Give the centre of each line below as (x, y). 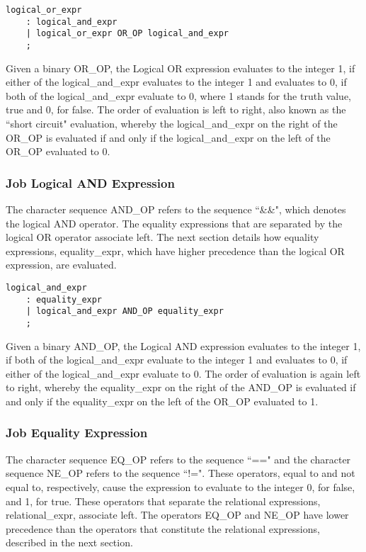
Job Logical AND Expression (90, 182)
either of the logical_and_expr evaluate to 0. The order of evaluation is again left (183, 373)
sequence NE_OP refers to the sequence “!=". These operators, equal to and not (181, 473)
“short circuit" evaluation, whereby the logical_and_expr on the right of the (172, 123)
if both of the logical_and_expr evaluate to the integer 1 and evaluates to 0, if (177, 360)
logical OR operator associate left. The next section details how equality (162, 237)
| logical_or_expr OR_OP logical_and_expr (127, 34)
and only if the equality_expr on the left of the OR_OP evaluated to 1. (162, 401)
